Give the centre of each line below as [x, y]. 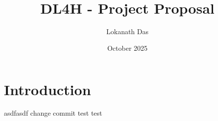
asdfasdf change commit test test [53, 113]
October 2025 [127, 48]
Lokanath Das [127, 31]
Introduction [48, 90]
